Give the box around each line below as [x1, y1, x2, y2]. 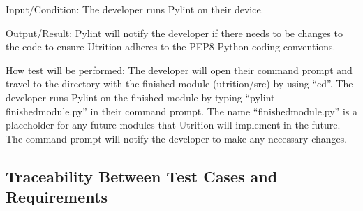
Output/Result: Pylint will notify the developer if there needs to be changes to [6, 25, 343, 40]
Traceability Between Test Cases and [6, 165, 278, 187]
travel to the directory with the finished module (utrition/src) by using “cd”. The [6, 76, 353, 91]
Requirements [6, 186, 108, 208]
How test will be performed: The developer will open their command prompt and [6, 62, 353, 77]
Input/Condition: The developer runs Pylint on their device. [6, 2, 264, 16]
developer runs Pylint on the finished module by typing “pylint [6, 89, 275, 104]
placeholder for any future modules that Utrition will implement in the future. [6, 117, 341, 132]
